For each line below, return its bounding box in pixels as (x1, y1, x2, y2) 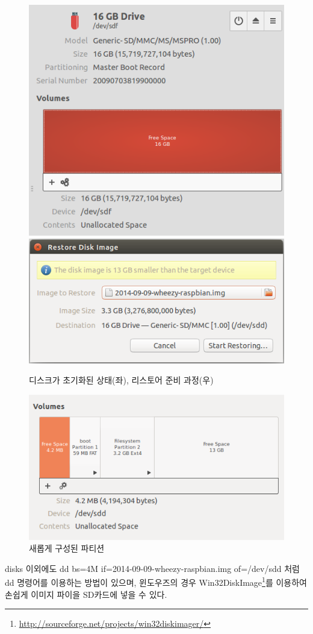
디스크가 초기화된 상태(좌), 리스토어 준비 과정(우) (29, 374, 214, 386)
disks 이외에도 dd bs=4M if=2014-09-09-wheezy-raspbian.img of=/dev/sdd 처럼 (5, 562, 300, 574)
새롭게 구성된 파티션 (29, 542, 105, 554)
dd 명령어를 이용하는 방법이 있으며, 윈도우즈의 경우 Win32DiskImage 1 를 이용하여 (5, 574, 307, 589)
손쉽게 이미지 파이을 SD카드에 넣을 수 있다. (5, 588, 167, 600)
